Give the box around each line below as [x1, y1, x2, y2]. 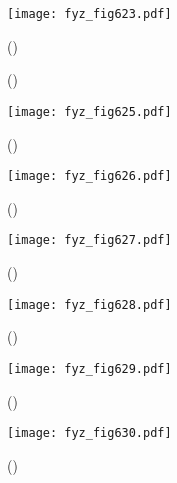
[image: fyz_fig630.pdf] [7, 426, 172, 441]
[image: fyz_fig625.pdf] [7, 104, 172, 119]
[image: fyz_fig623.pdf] [7, 7, 172, 21]
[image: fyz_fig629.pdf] [7, 361, 172, 376]
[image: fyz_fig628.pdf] [7, 297, 172, 312]
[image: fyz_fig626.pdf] [7, 169, 172, 184]
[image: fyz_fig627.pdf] [7, 233, 172, 248]
